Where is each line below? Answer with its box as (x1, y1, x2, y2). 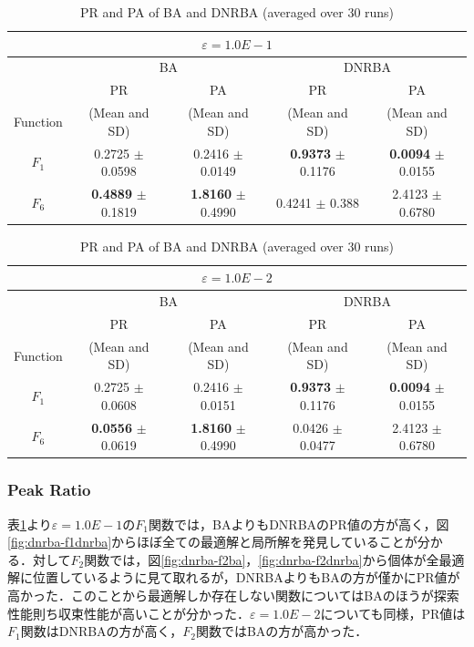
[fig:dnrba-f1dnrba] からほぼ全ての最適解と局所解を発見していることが (7, 532, 417, 551)
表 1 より (7, 514, 52, 533)
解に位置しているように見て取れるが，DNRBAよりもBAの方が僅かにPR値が (7, 568, 460, 587)
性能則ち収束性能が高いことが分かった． (7, 603, 250, 622)
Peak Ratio (7, 478, 91, 501)
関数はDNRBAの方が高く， (20, 621, 183, 641)
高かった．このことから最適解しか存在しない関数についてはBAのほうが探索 (7, 585, 459, 604)
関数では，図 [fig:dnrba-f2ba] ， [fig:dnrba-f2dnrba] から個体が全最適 (84, 549, 465, 569)
